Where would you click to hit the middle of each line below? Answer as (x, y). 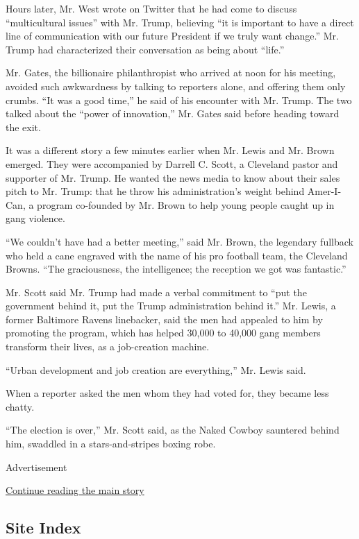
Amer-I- (324, 191)
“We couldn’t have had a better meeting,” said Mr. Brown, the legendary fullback (179, 241)
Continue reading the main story (75, 490)
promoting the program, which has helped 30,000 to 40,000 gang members (163, 333)
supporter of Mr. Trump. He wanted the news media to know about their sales (173, 177)
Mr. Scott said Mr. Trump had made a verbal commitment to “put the (156, 292)
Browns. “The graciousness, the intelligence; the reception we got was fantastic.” (176, 269)
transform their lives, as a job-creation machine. (108, 346)
